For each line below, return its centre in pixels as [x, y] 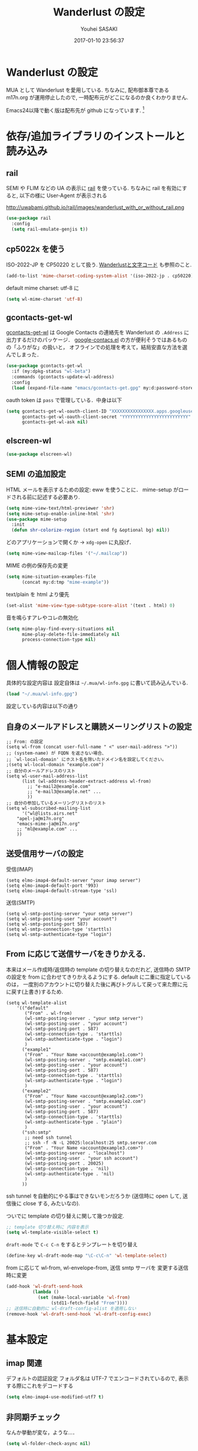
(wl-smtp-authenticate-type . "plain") [73, 1122]
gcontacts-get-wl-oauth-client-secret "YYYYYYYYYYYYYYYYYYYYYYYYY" [106, 417]
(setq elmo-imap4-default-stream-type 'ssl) [62, 891]
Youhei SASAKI [99, 29]
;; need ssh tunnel [48, 1137]
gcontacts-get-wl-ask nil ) [55, 422]
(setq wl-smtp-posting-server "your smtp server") [70, 913]
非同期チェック [33, 1417]
